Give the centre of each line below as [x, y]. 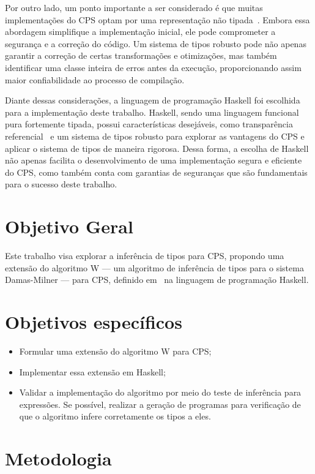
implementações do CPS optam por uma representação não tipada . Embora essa [157, 19]
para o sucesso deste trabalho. [61, 184]
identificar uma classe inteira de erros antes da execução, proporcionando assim [153, 67]
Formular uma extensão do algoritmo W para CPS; [115, 351]
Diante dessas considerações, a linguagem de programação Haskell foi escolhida [153, 100]
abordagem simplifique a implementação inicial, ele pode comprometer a [140, 32]
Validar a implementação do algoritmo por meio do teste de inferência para [160, 392]
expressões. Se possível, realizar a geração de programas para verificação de [160, 404]
